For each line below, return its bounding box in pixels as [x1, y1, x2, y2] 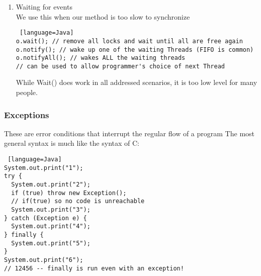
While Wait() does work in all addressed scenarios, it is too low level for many [16, 77, 257, 87]
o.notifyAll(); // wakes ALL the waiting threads [16, 54, 186, 62]
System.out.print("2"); [11, 181, 91, 189]
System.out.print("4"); [11, 223, 91, 230]
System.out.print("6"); [4, 256, 83, 263]
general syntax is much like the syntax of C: [4, 138, 139, 148]
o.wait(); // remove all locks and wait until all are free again [16, 37, 243, 45]
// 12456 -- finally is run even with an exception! [4, 264, 184, 272]
